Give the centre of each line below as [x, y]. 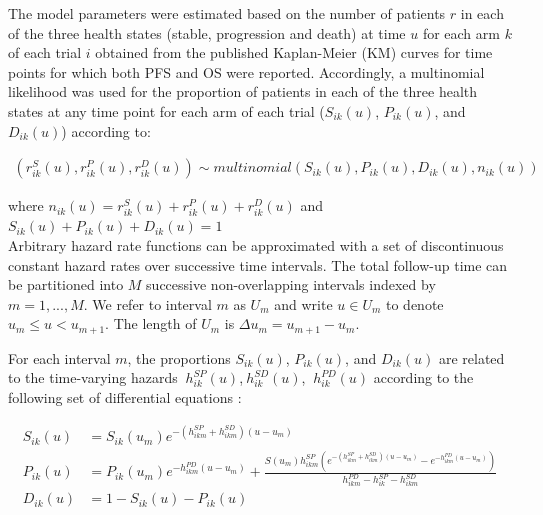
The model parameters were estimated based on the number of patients [227, 13]
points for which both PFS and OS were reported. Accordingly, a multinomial [246, 71]
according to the [423, 377]
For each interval [59, 357]
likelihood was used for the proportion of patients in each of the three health [243, 91]
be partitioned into [66, 284]
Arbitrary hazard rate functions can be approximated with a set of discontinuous [256, 244]
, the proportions [179, 357]
